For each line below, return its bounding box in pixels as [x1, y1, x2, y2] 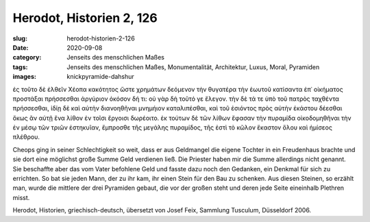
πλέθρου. [12, 133, 40, 141]
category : [12, 53, 42, 62]
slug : [12, 34, 27, 42]
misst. [12, 193, 30, 201]
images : [12, 73, 37, 81]
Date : [12, 43, 29, 51]
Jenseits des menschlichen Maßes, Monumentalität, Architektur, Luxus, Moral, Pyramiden [66, 62, 320, 71]
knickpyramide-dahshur [66, 73, 135, 81]
